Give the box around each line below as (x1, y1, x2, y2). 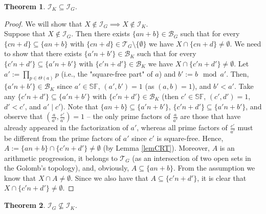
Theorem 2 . (4, 200, 46, 210)
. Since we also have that (71, 172, 148, 183)
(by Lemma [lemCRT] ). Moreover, (103, 142, 210, 153)
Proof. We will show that (4, 18, 82, 29)
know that (4, 172, 36, 183)
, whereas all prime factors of (137, 122, 228, 133)
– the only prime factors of (86, 111, 170, 122)
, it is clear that (197, 172, 247, 183)
